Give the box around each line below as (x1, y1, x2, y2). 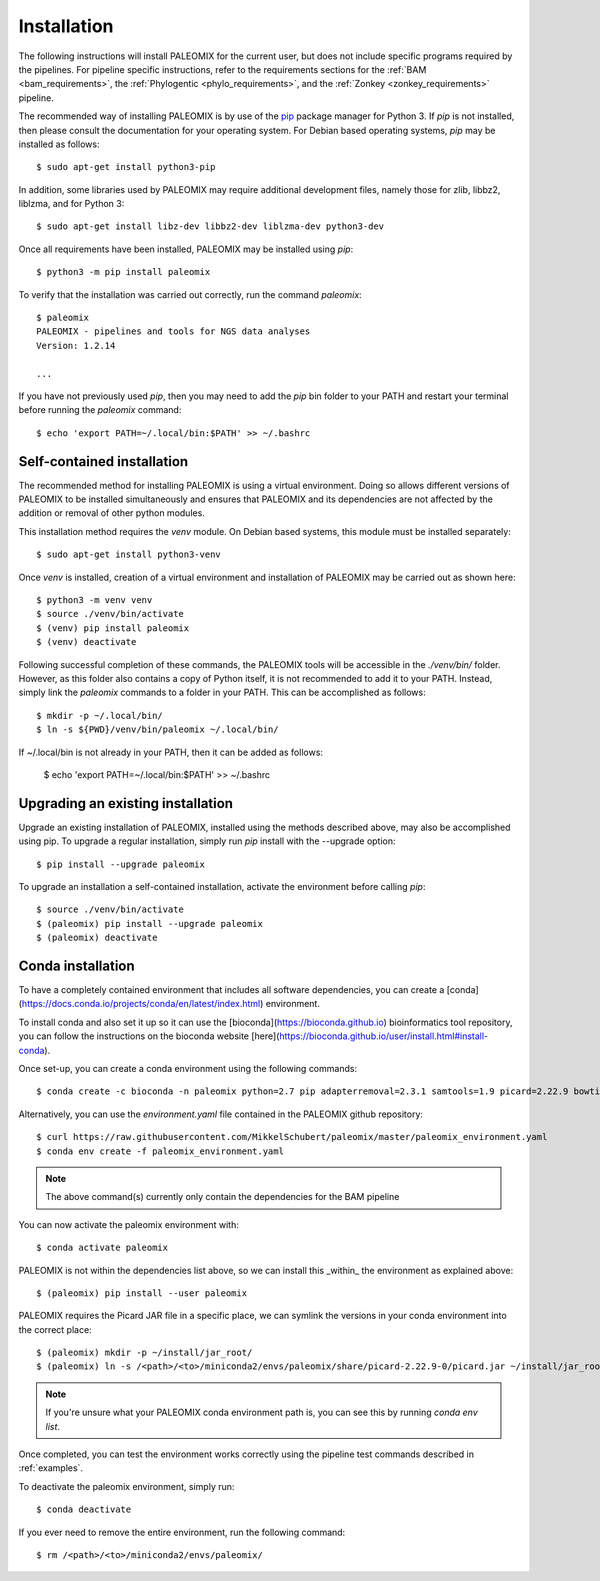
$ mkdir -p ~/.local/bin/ (36, 710, 164, 721)
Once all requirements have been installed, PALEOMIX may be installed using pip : (18, 243, 354, 255)
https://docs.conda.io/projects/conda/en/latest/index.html (21, 998, 261, 1010)
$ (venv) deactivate (36, 636, 137, 648)
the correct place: (18, 1323, 92, 1335)
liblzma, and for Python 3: (18, 198, 125, 210)
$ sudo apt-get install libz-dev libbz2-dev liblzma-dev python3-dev (36, 221, 385, 232)
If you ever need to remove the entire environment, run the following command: (18, 1526, 346, 1538)
